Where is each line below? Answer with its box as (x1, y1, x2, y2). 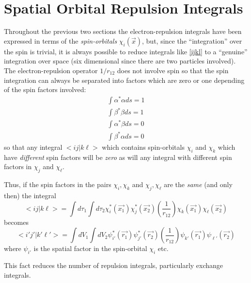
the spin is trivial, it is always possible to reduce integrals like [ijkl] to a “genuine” (4, 46, 248, 56)
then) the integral (4, 190, 56, 200)
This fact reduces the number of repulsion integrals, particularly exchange (4, 260, 223, 270)
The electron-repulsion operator (4, 65, 98, 75)
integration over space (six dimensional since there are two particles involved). (4, 56, 236, 66)
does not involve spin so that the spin (117, 65, 229, 75)
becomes (4, 217, 29, 227)
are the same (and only (164, 179, 233, 189)
